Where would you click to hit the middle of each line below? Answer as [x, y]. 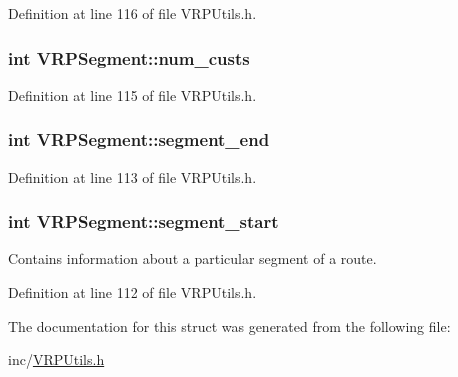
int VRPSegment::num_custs [129, 57]
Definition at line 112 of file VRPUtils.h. [132, 292]
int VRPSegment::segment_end [139, 139]
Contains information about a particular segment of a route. [192, 258]
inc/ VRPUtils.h [56, 359]
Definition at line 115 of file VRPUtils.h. [132, 94]
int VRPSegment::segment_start [143, 221]
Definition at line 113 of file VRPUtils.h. [132, 176]
